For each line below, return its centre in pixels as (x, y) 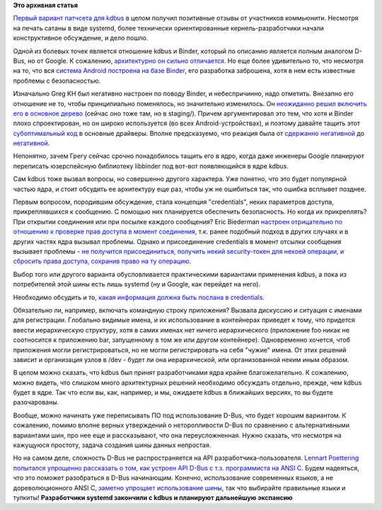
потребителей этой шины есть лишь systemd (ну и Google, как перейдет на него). (137, 284)
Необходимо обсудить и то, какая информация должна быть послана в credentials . (139, 297)
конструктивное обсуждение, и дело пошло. (81, 38)
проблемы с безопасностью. (57, 81)
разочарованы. (36, 402)
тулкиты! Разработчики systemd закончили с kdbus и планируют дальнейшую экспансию (153, 497)
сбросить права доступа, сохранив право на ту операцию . (102, 261)
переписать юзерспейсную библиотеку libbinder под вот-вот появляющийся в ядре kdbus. (151, 166)
